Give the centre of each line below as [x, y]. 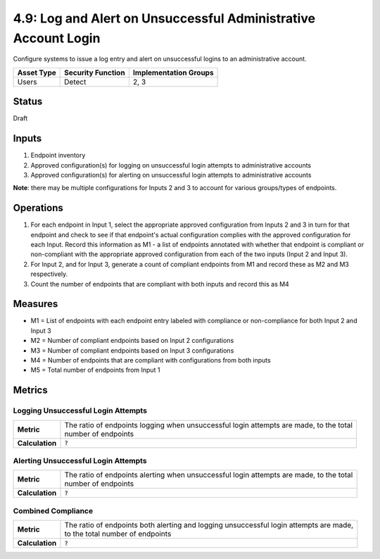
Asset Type [37, 73]
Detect [75, 82]
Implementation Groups [173, 73]
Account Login [57, 38]
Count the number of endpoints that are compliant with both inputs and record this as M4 [160, 284]
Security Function [95, 73]
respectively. [49, 274]
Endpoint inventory [58, 156]
